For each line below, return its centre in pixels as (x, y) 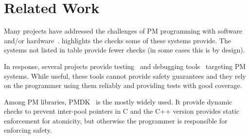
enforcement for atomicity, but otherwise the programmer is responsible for (116, 120)
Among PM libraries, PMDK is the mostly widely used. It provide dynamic (118, 101)
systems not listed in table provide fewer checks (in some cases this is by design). (125, 50)
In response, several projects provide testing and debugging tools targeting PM (125, 66)
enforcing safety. (28, 130)
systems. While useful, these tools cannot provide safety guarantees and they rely (125, 76)
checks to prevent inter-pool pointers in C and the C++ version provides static (122, 111)
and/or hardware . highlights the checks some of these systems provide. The (117, 40)
